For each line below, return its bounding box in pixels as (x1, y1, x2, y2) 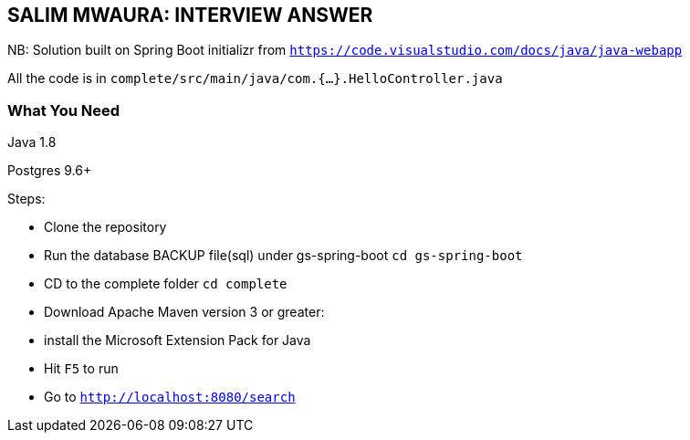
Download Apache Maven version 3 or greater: (44, 304, 325, 320)
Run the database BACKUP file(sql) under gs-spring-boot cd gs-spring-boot (44, 247, 523, 264)
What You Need (7, 100, 120, 120)
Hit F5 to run (44, 361, 119, 377)
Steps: (7, 191, 46, 207)
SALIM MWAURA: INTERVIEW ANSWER (7, 4, 373, 26)
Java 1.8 (7, 134, 57, 151)
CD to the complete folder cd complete (44, 276, 287, 292)
